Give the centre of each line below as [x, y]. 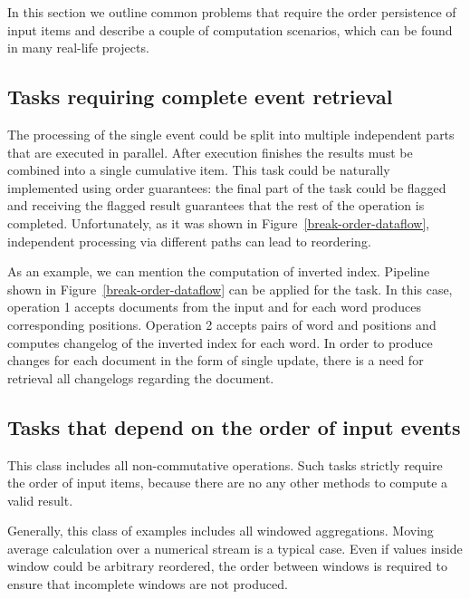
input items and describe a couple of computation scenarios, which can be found [230, 29]
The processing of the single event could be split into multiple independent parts [231, 134]
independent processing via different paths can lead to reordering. [189, 241]
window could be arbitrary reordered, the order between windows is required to [227, 566]
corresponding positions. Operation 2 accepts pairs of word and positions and [222, 324]
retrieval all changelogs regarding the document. [141, 377]
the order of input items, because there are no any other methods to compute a [228, 483]
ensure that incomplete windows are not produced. [148, 584]
